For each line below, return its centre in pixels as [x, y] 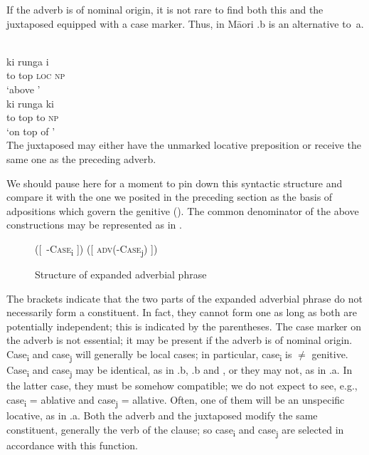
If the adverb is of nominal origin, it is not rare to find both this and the [165, 9]
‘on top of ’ [31, 131]
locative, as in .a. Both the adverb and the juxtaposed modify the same [162, 415]
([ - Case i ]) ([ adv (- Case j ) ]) [96, 249]
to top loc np [36, 75]
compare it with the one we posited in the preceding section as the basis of [170, 197]
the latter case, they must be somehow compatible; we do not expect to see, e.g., [182, 386]
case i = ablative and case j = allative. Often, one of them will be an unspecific [176, 400]
